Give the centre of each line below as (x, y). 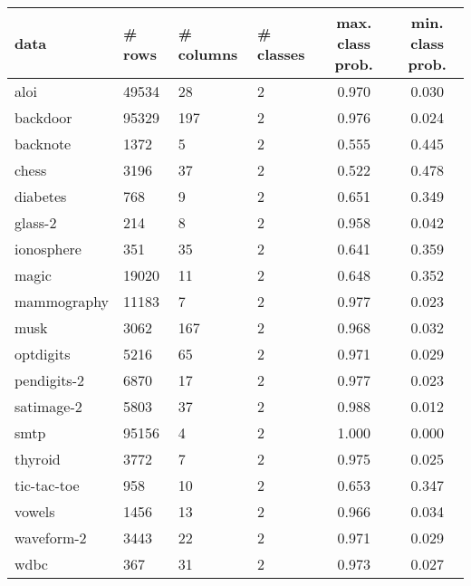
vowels (35, 511)
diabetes (41, 196)
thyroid (38, 459)
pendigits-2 (49, 380)
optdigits (43, 354)
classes (281, 53)
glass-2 (36, 222)
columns (208, 53)
